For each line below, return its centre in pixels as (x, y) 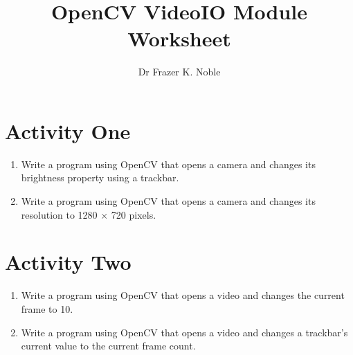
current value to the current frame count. (108, 346)
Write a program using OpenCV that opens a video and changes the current (183, 295)
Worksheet (179, 38)
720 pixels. (134, 214)
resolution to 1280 (59, 214)
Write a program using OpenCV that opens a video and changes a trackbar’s (184, 332)
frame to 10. (47, 308)
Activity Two (68, 262)
